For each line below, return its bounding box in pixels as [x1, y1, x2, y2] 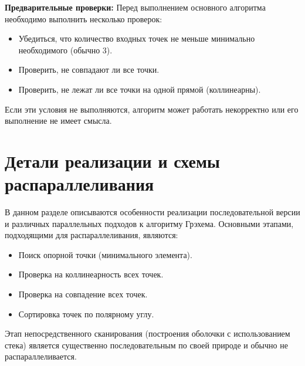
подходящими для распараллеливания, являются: [5, 229, 178, 241]
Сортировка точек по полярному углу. [18, 307, 154, 320]
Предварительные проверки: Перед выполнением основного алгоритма [5, 1, 266, 13]
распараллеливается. [5, 350, 77, 362]
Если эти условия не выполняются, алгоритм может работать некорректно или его [5, 103, 299, 115]
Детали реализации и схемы [5, 148, 220, 172]
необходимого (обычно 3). [18, 43, 113, 56]
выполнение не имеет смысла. [5, 114, 112, 127]
